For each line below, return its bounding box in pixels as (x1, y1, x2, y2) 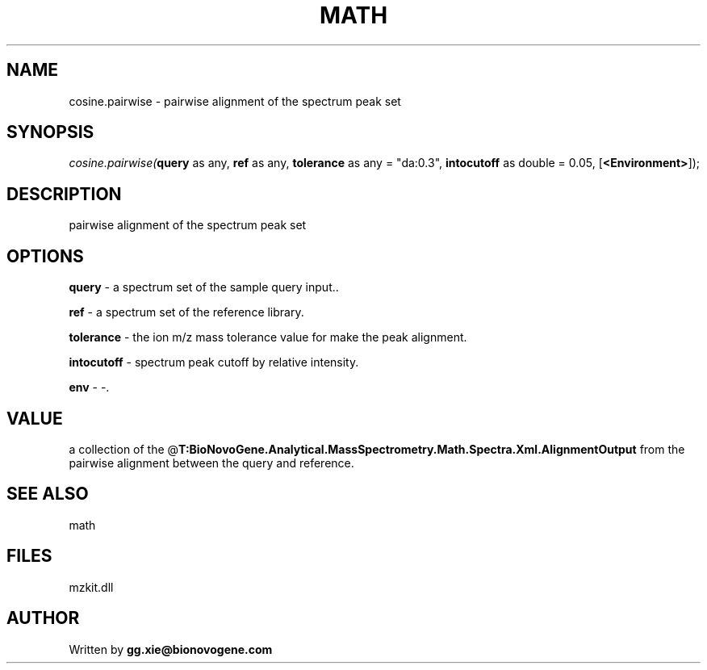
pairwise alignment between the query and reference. (69, 455, 354, 470)
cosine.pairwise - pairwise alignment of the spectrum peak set (69, 94, 401, 108)
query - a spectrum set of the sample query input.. (69, 280, 339, 295)
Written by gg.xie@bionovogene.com (69, 642, 273, 656)
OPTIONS (6, 245, 84, 266)
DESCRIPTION (6, 183, 122, 204)
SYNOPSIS (6, 122, 94, 143)
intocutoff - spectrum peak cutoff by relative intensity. (69, 355, 359, 370)
